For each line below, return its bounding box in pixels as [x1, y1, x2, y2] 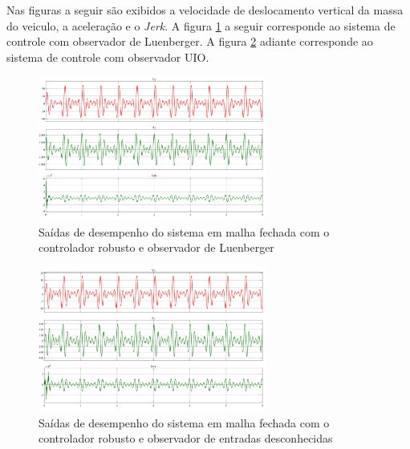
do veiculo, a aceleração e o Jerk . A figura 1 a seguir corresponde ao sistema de [6, 17, 396, 34]
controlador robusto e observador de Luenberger [39, 239, 274, 256]
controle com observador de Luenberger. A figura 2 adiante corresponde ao [6, 33, 373, 50]
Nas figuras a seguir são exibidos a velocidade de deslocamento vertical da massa [6, 2, 404, 18]
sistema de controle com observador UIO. [6, 48, 209, 65]
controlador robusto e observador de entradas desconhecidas [39, 430, 333, 447]
